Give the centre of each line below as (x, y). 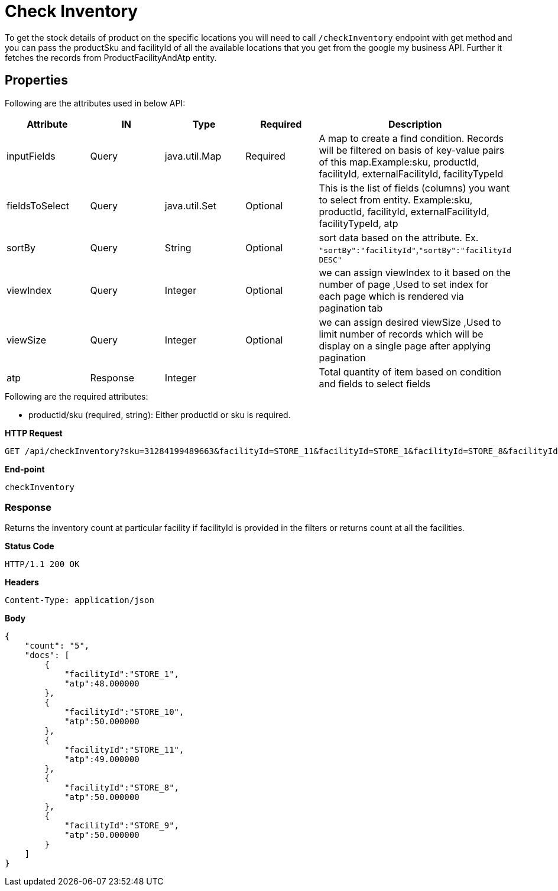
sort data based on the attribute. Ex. (399, 237)
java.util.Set (190, 205)
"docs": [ (47, 655)
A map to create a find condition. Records (411, 138)
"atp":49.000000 (102, 759)
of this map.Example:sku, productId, (399, 162)
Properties (36, 80)
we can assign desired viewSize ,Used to (410, 322)
